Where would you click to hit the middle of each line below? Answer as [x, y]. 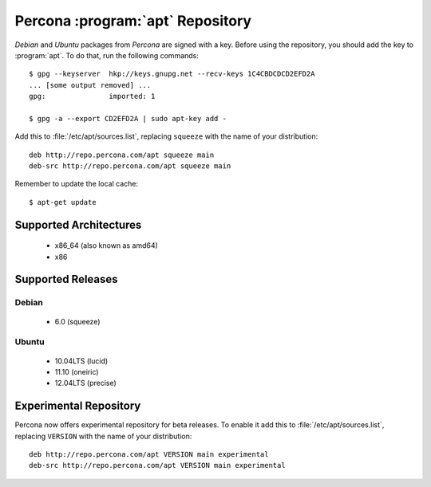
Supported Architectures [78, 224]
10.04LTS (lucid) [81, 361]
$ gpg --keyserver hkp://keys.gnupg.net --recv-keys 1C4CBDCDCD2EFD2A [172, 74]
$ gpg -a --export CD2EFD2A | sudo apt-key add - [128, 118]
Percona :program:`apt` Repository [133, 21]
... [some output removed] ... [90, 85]
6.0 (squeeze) [77, 321]
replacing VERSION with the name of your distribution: [103, 436]
